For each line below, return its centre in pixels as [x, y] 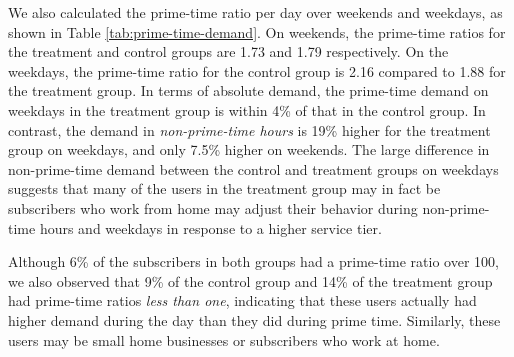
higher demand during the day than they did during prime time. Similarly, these [254, 319]
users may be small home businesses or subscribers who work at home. [224, 339]
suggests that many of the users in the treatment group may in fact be [224, 188]
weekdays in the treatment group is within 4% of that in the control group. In [247, 109]
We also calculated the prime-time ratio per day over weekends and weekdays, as [255, 12]
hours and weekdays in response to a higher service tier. [210, 227]
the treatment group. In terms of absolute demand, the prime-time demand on [248, 90]
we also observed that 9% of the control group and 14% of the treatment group [250, 280]
